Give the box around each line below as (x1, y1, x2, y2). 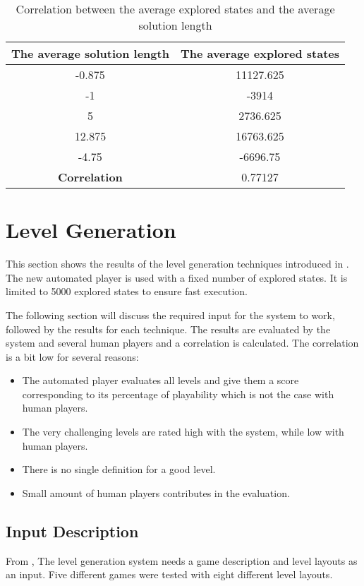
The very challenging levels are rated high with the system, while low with (22, 424, 344, 439)
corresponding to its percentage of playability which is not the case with (22, 386, 334, 401)
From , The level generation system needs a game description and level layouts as (6, 553, 358, 568)
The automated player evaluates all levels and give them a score (22, 373, 299, 388)
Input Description (6, 520, 139, 542)
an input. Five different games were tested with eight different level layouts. (6, 567, 333, 582)
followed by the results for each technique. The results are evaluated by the (6, 321, 331, 336)
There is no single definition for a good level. (22, 462, 216, 477)
